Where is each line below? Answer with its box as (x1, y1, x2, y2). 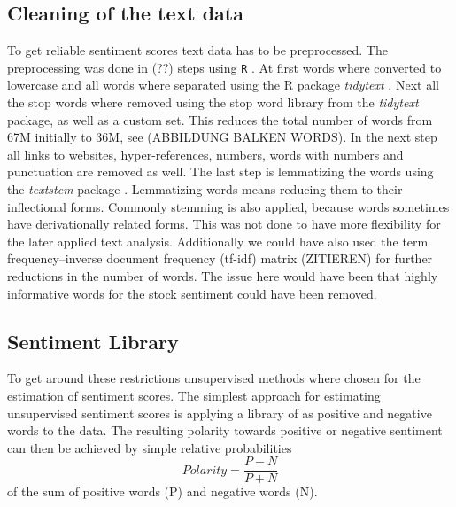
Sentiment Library (7, 327, 179, 355)
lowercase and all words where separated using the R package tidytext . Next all (7, 75, 439, 94)
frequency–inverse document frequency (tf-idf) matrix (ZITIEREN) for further (7, 249, 433, 268)
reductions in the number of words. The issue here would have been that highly (7, 266, 438, 285)
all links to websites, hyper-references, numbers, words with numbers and (7, 144, 404, 163)
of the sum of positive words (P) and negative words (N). (7, 482, 318, 501)
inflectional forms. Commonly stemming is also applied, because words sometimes (7, 197, 450, 215)
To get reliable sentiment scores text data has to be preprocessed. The (7, 41, 388, 59)
